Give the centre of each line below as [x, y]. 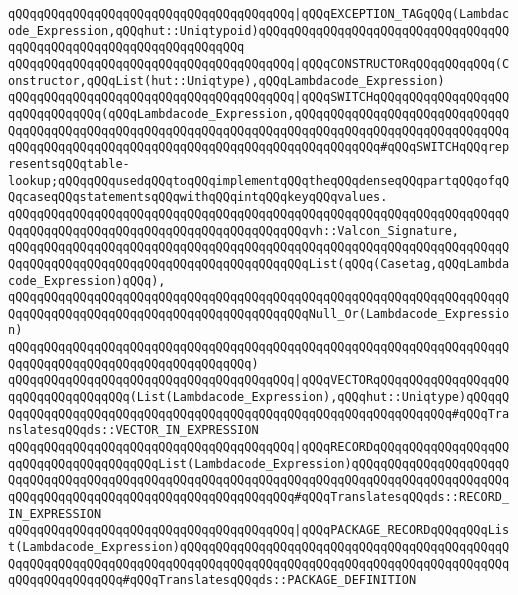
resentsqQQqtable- [69, 163]
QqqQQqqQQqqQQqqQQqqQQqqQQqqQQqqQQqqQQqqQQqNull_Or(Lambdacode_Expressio [259, 313]
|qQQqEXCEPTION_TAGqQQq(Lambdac [402, 14]
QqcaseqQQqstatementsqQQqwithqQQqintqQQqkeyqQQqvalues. [198, 197]
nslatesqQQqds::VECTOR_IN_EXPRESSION [133, 430]
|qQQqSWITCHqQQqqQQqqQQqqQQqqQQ [402, 97]
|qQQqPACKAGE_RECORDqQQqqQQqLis [402, 530]
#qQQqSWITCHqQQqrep [445, 147]
